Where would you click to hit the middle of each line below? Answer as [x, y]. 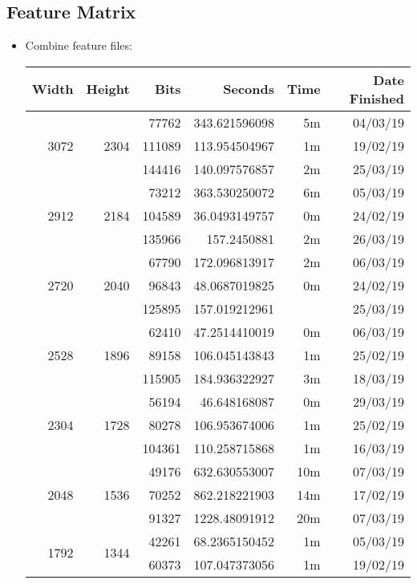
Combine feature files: [79, 45]
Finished [377, 98]
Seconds [249, 89]
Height [108, 89]
